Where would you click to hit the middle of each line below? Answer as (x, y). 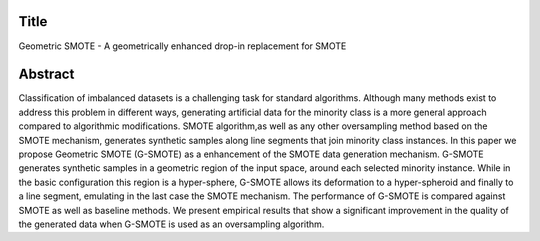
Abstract (46, 74)
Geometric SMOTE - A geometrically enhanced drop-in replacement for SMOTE (182, 46)
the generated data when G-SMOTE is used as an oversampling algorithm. (171, 224)
